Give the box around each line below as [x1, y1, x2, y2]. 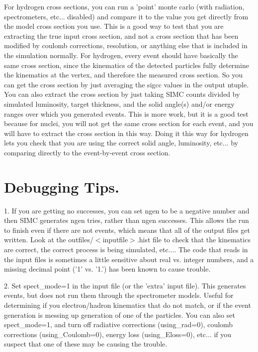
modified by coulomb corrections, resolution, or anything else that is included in [4, 40, 248, 51]
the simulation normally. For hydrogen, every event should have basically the [4, 50, 238, 60]
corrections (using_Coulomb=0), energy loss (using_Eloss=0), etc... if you [4, 329, 232, 339]
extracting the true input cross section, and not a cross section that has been [4, 30, 239, 41]
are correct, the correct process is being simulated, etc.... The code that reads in [4, 244, 248, 254]
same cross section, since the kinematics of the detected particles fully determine [4, 60, 249, 70]
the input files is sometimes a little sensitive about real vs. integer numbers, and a [4, 254, 254, 264]
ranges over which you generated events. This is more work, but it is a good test [4, 108, 249, 119]
